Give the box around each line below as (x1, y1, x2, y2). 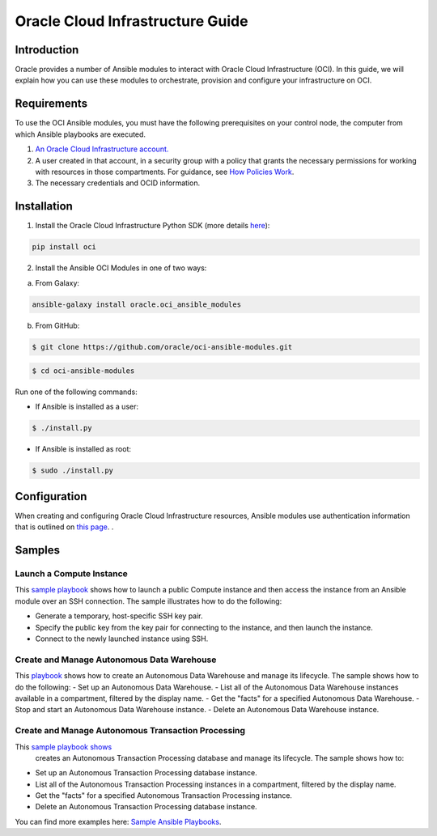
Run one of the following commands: (15, 387, 138, 397)
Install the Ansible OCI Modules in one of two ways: (35, 263, 207, 273)
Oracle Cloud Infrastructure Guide (15, 12, 248, 30)
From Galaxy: (35, 278, 80, 287)
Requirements (15, 97, 88, 111)
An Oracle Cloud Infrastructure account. (35, 144, 169, 154)
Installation (15, 199, 73, 214)
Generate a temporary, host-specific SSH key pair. (35, 611, 203, 621)
